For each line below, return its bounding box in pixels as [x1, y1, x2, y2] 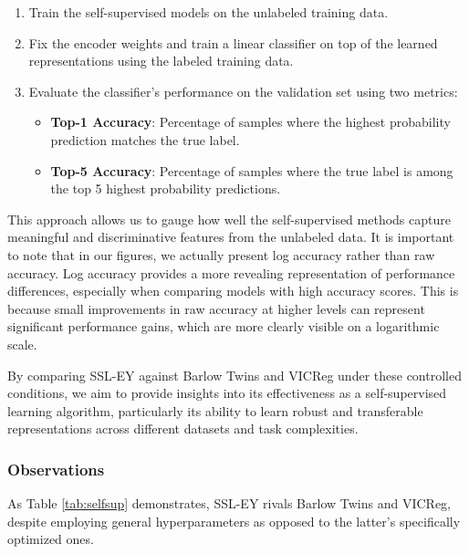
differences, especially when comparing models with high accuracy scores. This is [7, 281, 459, 300]
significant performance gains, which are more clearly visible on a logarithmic [7, 317, 440, 336]
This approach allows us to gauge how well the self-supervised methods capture [7, 209, 451, 228]
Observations [7, 457, 105, 480]
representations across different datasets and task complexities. [7, 419, 359, 438]
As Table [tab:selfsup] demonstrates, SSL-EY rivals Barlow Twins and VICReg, [7, 494, 451, 513]
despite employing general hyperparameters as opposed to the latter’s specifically [7, 511, 461, 530]
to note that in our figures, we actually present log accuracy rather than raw [7, 245, 435, 264]
